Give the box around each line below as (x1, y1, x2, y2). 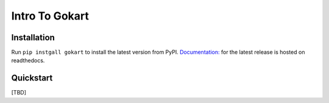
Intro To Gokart (11, 9, 90, 23)
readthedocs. (11, 57, 45, 64)
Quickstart (11, 73, 53, 83)
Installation (11, 32, 55, 43)
